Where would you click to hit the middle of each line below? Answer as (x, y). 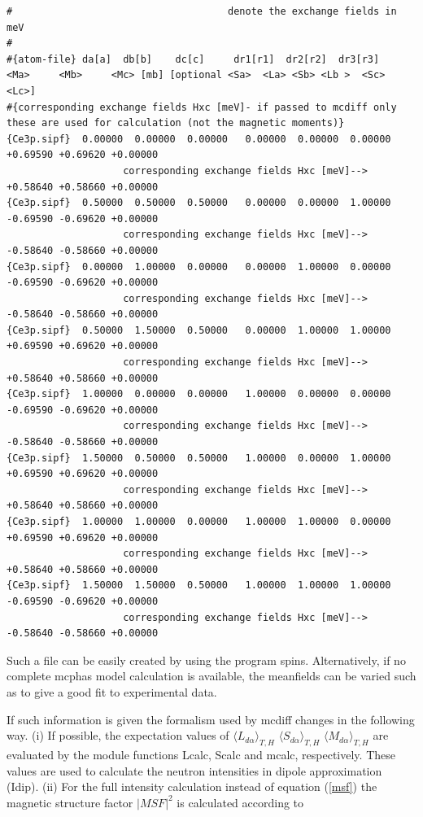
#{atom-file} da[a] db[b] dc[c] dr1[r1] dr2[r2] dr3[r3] (193, 59)
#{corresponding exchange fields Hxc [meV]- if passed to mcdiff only (202, 107)
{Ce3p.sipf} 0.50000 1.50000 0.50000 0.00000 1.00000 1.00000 (199, 330)
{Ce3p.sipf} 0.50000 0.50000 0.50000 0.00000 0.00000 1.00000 (199, 203)
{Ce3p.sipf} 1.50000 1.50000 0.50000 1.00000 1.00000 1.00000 (199, 585)
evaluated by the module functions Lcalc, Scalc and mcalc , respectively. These (201, 754)
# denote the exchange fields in (202, 11)
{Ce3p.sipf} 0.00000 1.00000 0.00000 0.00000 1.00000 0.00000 (199, 267)
